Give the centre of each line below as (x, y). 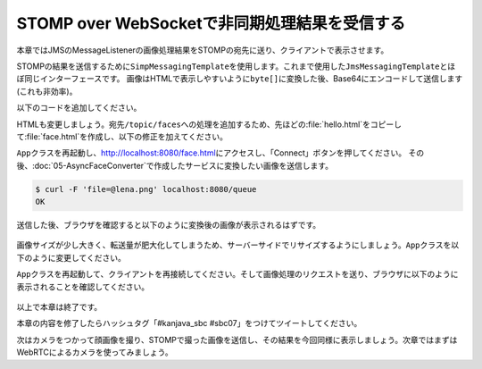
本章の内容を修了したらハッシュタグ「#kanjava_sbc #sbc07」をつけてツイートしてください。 (189, 323)
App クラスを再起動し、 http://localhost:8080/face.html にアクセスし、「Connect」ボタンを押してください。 (211, 153)
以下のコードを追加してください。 (79, 108)
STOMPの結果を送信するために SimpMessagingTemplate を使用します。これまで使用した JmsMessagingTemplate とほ (236, 66)
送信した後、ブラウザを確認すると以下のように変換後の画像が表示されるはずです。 (169, 225)
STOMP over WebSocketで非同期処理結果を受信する (211, 23)
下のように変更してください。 (71, 257)
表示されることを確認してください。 (83, 287)
